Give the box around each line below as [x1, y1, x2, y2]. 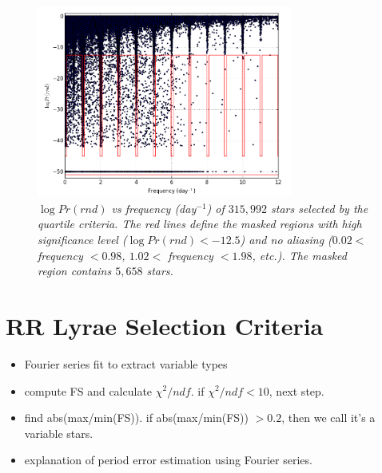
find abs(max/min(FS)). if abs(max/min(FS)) [24, 409, 249, 426]
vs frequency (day [111, 199, 197, 216]
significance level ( [38, 231, 127, 248]
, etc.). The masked [252, 246, 347, 263]
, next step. [269, 382, 324, 399]
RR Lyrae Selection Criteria [6, 309, 324, 341]
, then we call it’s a [281, 409, 376, 426]
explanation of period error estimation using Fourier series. [24, 451, 312, 468]
